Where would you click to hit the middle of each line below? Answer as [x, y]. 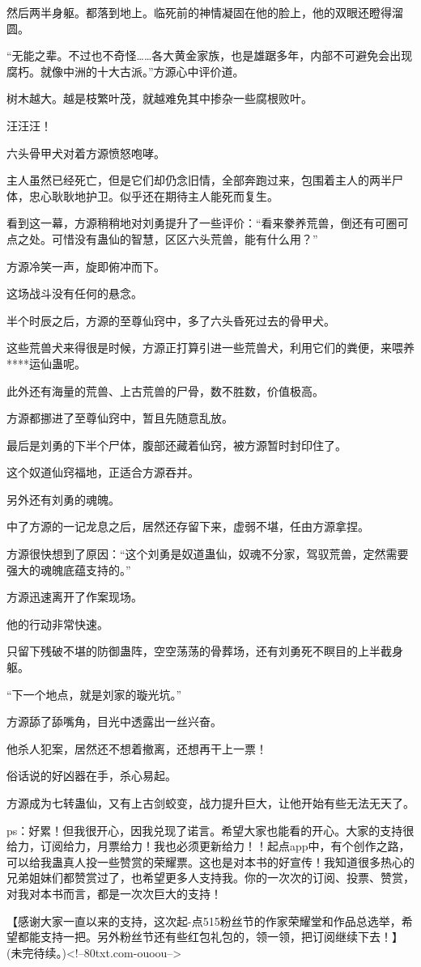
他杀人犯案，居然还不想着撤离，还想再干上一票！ [137, 748]
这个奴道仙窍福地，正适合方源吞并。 [103, 472]
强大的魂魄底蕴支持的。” [69, 569]
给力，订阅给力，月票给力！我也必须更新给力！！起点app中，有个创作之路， [208, 846]
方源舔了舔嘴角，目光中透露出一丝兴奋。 [114, 721]
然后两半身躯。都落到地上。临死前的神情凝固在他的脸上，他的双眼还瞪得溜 [205, 12]
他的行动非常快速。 [57, 623]
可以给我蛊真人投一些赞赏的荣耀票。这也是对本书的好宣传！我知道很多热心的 [210, 861]
